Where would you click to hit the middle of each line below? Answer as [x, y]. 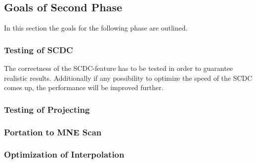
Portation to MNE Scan [53, 132]
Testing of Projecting [47, 109]
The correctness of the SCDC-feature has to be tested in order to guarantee [119, 68]
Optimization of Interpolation [64, 154]
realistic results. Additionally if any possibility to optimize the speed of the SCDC [128, 78]
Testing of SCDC [39, 49]
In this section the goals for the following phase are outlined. [96, 28]
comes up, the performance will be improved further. [84, 87]
